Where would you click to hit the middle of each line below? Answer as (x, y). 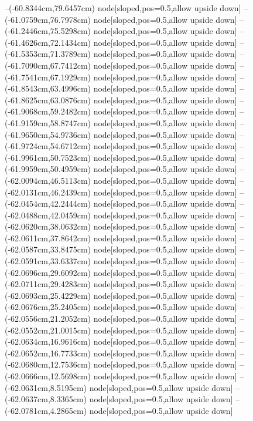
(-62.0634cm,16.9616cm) (48, 341)
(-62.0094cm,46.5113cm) (48, 180)
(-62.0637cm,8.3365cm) (46, 399)
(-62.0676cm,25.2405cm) (48, 307)
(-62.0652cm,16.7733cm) (48, 353)
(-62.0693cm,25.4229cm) (48, 295)
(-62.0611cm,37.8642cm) (48, 238)
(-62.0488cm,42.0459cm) (48, 215)
